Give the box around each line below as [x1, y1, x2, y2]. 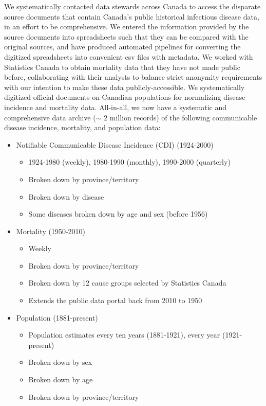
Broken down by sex [28, 357, 92, 367]
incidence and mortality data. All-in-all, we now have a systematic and [4, 101, 227, 112]
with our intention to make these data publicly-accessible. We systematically [4, 81, 245, 92]
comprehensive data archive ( [4, 112, 96, 122]
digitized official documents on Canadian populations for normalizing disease [4, 92, 245, 102]
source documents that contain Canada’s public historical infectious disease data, [4, 11, 259, 22]
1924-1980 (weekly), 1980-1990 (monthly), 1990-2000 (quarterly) [28, 156, 231, 167]
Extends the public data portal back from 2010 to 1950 [28, 295, 202, 306]
